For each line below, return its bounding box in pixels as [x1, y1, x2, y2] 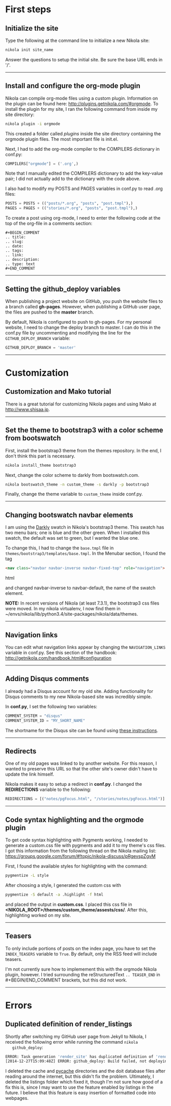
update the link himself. [5, 771, 54, 777]
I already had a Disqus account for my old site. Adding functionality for [5, 688, 154, 694]
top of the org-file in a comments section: [5, 221, 93, 227]
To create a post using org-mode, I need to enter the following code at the [5, 215, 161, 221]
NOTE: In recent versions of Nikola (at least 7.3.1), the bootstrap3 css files [5, 600, 159, 606]
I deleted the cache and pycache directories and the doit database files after [5, 1068, 166, 1074]
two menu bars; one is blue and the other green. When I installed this [5, 530, 150, 536]
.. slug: [5, 239, 24, 245]
